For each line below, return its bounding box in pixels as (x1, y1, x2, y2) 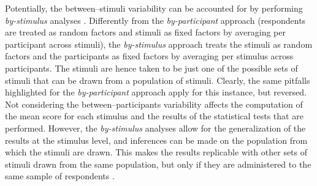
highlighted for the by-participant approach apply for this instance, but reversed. (5, 86, 307, 99)
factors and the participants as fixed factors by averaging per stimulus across (5, 50, 294, 62)
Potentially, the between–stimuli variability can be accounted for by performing (5, 2, 303, 14)
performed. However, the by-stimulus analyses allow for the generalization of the (5, 121, 306, 134)
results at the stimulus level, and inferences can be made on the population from (5, 133, 308, 146)
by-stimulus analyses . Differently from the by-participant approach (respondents (5, 13, 306, 26)
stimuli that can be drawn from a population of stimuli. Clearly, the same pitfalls (5, 73, 310, 86)
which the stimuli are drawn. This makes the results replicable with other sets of (5, 146, 308, 158)
